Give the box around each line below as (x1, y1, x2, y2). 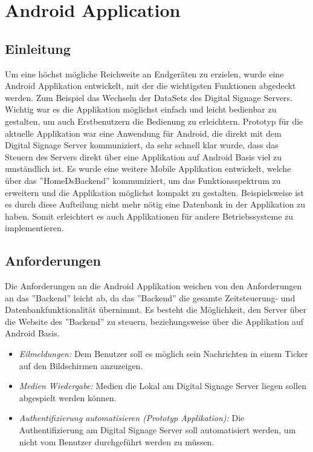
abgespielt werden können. (19, 391, 117, 404)
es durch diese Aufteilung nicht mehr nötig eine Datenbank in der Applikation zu (5, 198, 306, 211)
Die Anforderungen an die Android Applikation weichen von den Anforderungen (5, 280, 302, 292)
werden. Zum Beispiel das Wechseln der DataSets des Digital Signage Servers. (5, 91, 292, 103)
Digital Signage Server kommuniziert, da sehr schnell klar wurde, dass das (5, 139, 279, 151)
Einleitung (5, 39, 71, 57)
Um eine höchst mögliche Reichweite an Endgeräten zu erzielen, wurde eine (5, 67, 284, 80)
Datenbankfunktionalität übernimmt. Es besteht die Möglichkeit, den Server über (5, 303, 307, 316)
